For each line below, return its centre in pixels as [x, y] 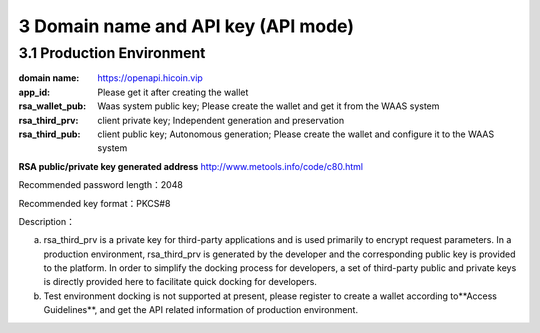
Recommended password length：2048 [101, 185]
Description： [46, 221]
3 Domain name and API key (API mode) [186, 26]
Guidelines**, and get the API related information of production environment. [201, 310]
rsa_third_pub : [49, 134]
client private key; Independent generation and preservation [221, 120]
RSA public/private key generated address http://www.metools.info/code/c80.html [191, 166]
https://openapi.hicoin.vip [150, 78]
